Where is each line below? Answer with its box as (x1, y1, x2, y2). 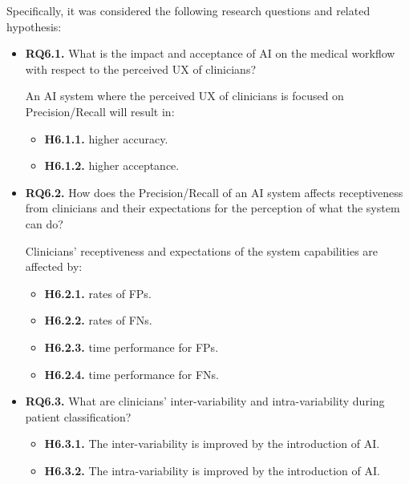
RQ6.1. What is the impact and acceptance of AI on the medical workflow (25, 45, 395, 62)
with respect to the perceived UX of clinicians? (25, 60, 257, 77)
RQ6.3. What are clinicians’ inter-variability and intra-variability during (25, 393, 385, 409)
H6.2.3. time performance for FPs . (44, 338, 219, 355)
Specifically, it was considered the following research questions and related (6, 2, 371, 18)
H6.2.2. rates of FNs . (44, 312, 152, 329)
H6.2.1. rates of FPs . (44, 284, 152, 301)
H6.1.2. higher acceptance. (44, 157, 180, 174)
